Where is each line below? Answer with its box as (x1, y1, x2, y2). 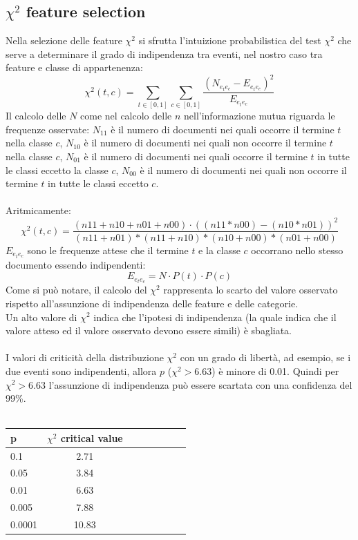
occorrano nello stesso (251, 242, 343, 257)
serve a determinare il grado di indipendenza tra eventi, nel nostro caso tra (6, 46, 323, 61)
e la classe (198, 242, 241, 257)
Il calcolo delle (6, 108, 66, 123)
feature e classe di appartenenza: (6, 60, 143, 75)
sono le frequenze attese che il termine (27, 242, 189, 257)
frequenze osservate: (6, 122, 90, 136)
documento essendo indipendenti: (6, 257, 146, 271)
